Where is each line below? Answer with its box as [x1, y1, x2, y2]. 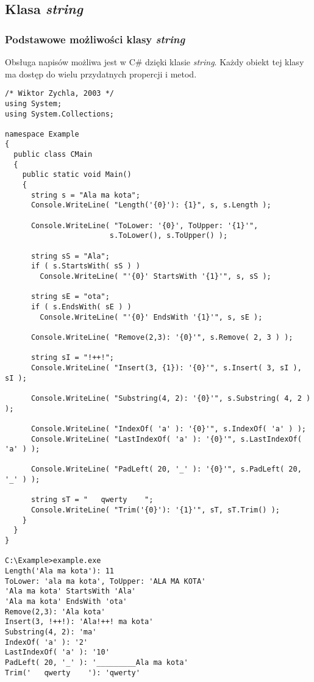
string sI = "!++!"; [30, 353, 114, 362]
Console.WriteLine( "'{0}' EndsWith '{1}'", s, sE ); [40, 312, 263, 321]
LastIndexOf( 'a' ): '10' [5, 648, 110, 657]
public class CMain [13, 150, 93, 159]
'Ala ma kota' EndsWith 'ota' [5, 597, 127, 606]
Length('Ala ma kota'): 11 [5, 567, 114, 576]
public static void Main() [22, 170, 132, 179]
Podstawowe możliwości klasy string [5, 31, 185, 46]
